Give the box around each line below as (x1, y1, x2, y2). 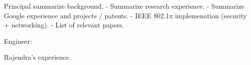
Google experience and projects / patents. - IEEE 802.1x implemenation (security (4, 10, 247, 20)
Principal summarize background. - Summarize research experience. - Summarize (4, 1, 244, 11)
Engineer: (4, 36, 32, 46)
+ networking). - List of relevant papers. (4, 20, 124, 30)
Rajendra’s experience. (4, 52, 71, 62)
